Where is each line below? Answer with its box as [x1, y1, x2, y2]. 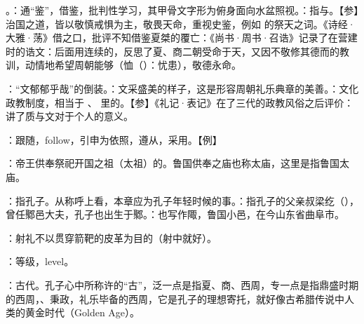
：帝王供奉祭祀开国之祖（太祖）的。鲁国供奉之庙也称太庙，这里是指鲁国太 [6, 156, 349, 170]
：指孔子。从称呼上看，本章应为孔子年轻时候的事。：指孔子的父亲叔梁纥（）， [6, 193, 359, 208]
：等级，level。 [6, 254, 74, 269]
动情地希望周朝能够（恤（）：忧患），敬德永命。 [25, 58, 241, 72]
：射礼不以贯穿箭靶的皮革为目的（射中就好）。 [6, 230, 217, 245]
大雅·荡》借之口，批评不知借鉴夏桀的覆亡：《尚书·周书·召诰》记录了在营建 [6, 30, 358, 45]
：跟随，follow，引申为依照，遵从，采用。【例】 [6, 132, 222, 147]
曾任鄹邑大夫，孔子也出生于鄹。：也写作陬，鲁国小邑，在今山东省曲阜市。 [6, 207, 344, 222]
